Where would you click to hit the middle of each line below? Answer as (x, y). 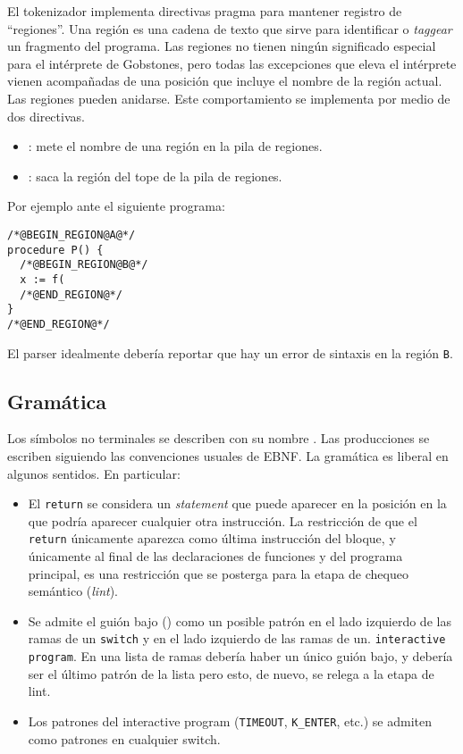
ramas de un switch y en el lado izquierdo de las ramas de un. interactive (237, 638)
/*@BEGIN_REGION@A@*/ (72, 235)
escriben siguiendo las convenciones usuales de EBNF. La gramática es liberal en (228, 455)
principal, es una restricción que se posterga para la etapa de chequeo (218, 573)
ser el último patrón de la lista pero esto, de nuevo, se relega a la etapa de (231, 673)
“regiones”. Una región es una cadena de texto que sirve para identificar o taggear (230, 28)
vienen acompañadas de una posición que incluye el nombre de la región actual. (225, 81)
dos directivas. (46, 116)
